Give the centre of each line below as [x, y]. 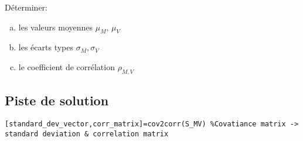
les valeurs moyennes [56, 27]
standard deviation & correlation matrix [87, 134]
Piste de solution [57, 100]
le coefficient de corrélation [67, 66]
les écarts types [46, 47]
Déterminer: [26, 7]
